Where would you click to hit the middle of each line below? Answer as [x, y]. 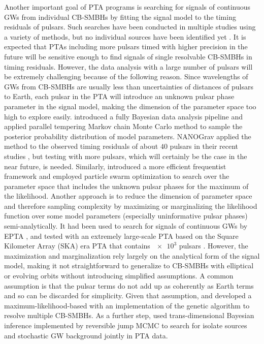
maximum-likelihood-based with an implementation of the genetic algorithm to [127, 305]
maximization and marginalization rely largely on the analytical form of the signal [132, 255]
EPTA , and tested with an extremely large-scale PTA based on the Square [121, 236]
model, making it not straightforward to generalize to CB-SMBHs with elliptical [129, 265]
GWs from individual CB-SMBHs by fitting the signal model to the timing [120, 17]
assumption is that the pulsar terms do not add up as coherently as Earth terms [129, 285]
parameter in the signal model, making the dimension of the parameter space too [130, 106]
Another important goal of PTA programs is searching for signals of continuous [127, 7]
